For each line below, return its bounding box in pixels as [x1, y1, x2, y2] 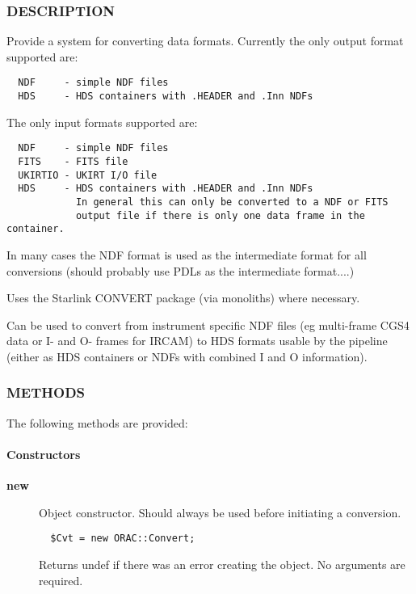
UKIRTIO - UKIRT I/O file [18, 169, 158, 181]
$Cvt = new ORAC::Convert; [50, 533, 195, 545]
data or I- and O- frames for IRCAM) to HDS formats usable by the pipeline [6, 332, 388, 349]
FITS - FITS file [18, 155, 128, 167]
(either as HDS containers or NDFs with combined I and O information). [6, 348, 368, 364]
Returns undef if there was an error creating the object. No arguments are [39, 555, 405, 572]
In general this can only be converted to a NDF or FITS [75, 196, 389, 208]
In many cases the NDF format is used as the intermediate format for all [6, 246, 367, 263]
